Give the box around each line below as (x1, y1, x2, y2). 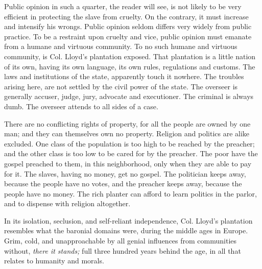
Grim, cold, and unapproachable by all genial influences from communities (4, 235, 237, 246)
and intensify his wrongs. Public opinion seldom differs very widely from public (4, 21, 252, 32)
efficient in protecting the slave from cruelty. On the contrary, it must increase (4, 11, 249, 21)
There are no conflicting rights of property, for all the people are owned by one (4, 118, 251, 129)
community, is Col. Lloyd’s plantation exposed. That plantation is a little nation (4, 51, 256, 61)
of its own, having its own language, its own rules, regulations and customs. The (4, 61, 255, 71)
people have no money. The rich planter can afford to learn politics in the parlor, (4, 188, 257, 199)
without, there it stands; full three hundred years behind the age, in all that (4, 245, 241, 256)
